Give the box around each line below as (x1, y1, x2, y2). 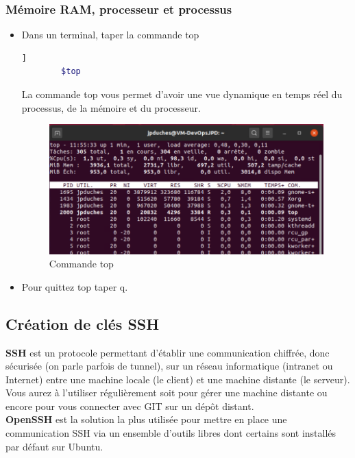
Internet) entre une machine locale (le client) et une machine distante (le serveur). (5, 372, 350, 386)
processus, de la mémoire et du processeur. (21, 100, 201, 114)
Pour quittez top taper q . (21, 279, 128, 293)
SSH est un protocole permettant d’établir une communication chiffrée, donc (5, 345, 330, 359)
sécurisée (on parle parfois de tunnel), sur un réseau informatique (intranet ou (5, 359, 333, 373)
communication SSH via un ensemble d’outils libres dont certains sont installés (5, 426, 336, 440)
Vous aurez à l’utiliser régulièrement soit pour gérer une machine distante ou (5, 385, 328, 400)
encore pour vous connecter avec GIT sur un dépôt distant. (5, 398, 254, 413)
